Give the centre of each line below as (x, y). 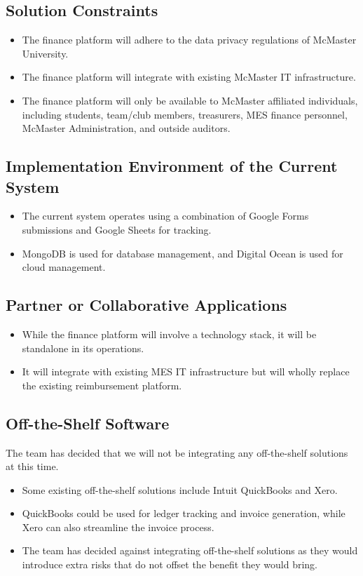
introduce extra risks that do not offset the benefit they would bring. (170, 564)
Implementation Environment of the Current (172, 166)
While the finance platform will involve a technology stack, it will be (169, 334)
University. (45, 53)
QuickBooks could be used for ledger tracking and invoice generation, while (184, 513)
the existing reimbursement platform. (102, 385)
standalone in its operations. (83, 348)
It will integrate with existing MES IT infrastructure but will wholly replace (186, 371)
